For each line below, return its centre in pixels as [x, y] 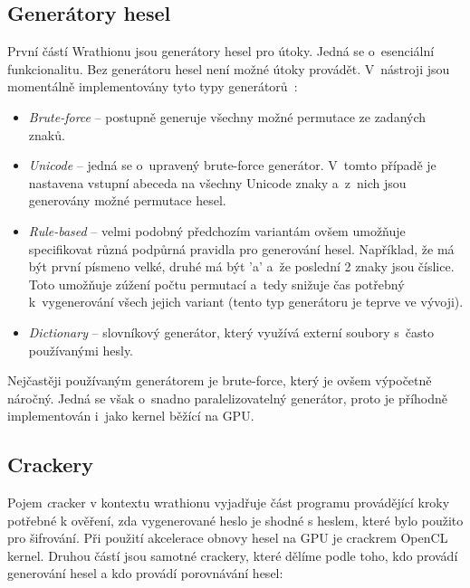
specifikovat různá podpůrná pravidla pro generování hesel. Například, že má [241, 248]
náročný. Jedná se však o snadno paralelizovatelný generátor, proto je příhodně [228, 398]
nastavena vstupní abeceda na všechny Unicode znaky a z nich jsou [217, 182]
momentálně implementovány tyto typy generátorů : [153, 86]
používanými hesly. [81, 350]
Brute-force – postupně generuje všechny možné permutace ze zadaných [227, 116]
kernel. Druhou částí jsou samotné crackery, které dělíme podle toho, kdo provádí [233, 555]
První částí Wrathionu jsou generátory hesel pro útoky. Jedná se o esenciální [221, 51]
